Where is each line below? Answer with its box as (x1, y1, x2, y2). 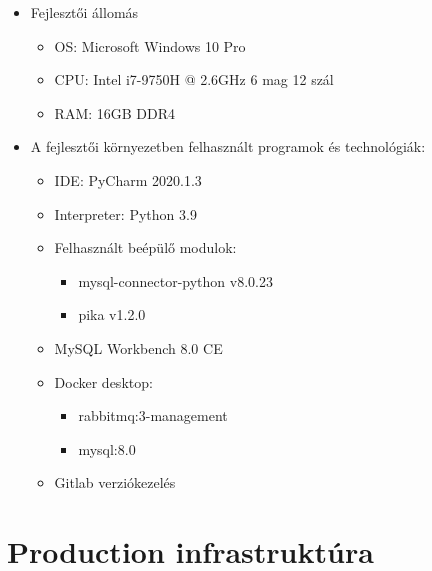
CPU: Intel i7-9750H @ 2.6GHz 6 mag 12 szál (54, 69, 334, 90)
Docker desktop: (54, 371, 153, 392)
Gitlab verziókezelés (54, 472, 176, 493)
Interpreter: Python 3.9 (54, 203, 197, 224)
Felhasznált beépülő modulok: (54, 237, 237, 258)
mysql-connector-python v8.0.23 (78, 270, 273, 291)
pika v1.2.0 (78, 304, 146, 325)
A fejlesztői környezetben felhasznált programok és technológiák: (30, 136, 426, 157)
